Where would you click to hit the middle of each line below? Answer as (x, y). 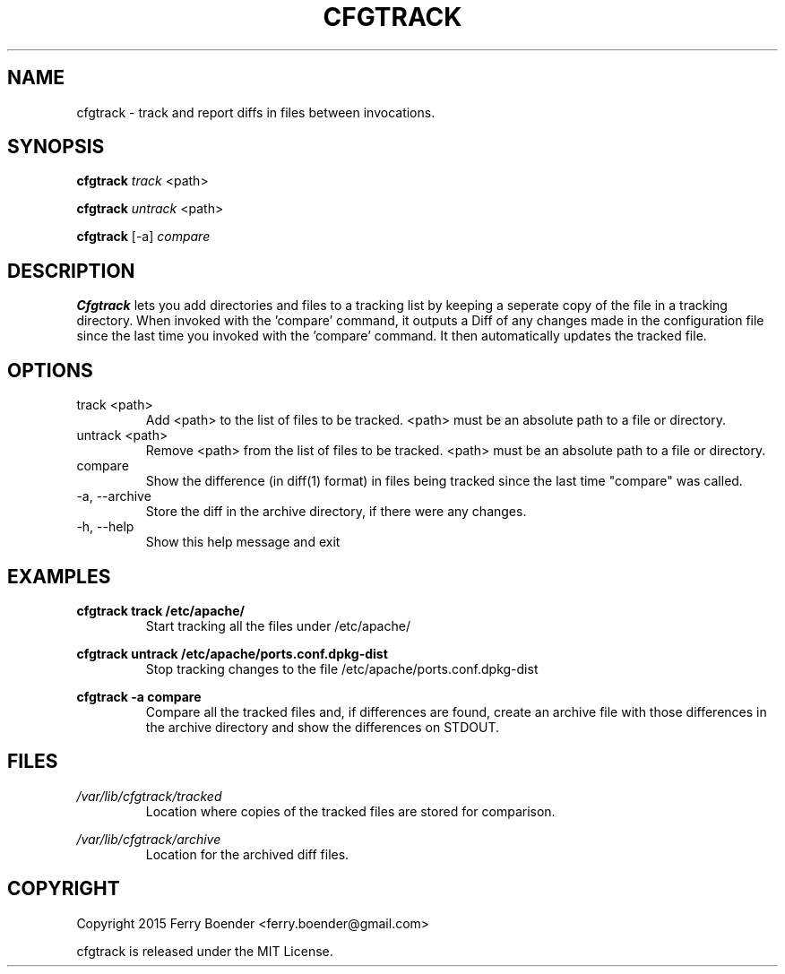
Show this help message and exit (243, 542)
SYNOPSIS (56, 147)
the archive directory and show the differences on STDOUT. (322, 727)
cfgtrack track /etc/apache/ (161, 610)
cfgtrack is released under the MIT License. (205, 951)
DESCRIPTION (71, 271)
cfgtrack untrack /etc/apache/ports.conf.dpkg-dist (232, 653)
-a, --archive (114, 496)
